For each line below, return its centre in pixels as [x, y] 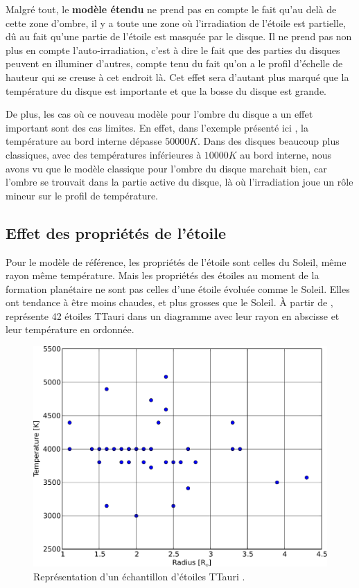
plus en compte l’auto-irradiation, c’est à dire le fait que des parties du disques [173, 50]
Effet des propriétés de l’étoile [116, 232]
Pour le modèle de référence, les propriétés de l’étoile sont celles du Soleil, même [176, 261]
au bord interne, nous [286, 154]
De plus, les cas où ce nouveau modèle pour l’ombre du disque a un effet [159, 114]
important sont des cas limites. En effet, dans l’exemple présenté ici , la [157, 127]
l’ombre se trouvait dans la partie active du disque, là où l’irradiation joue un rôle [179, 182]
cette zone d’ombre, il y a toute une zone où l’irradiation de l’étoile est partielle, [176, 23]
